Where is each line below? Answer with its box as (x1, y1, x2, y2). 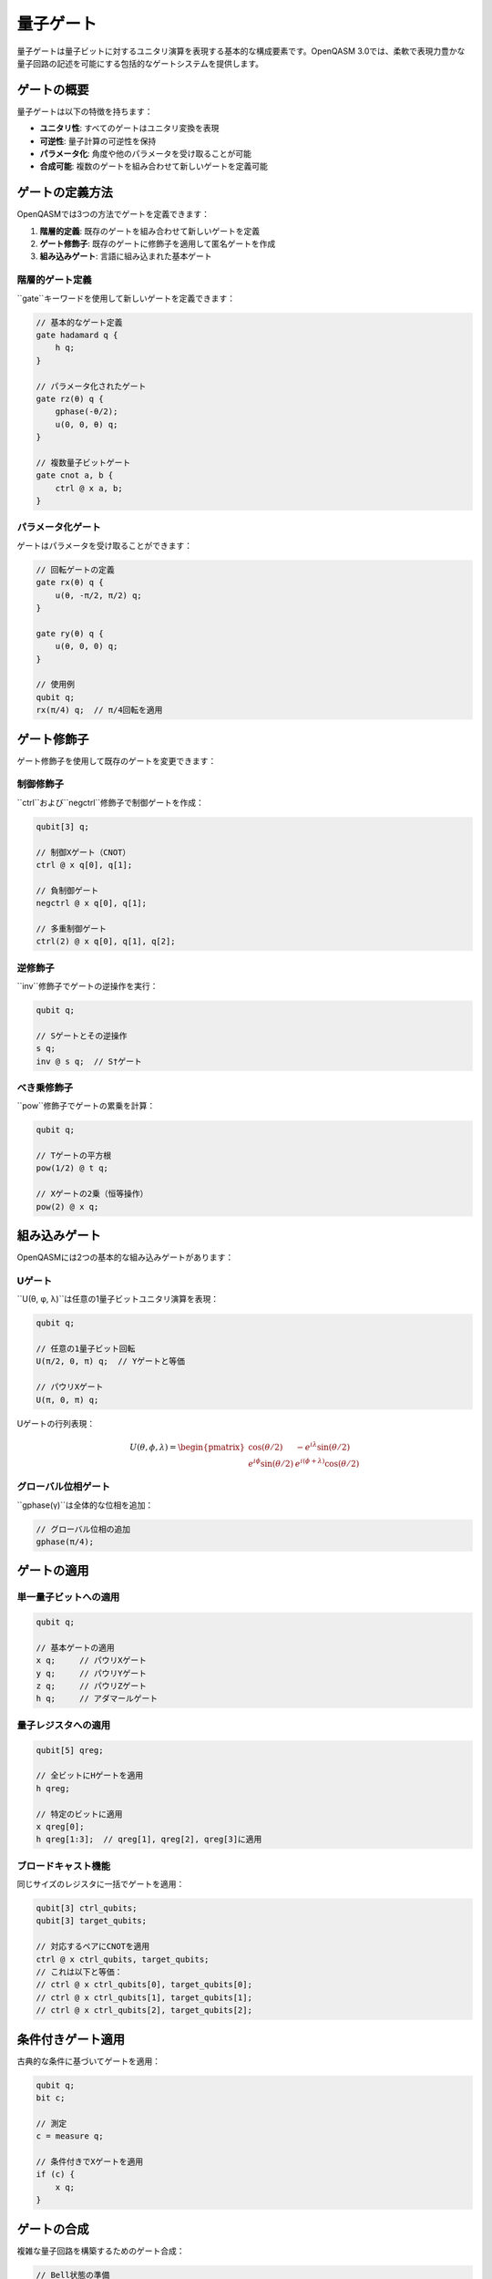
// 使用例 (36, 679, 75, 690)
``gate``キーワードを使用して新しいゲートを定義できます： (16, 293, 236, 304)
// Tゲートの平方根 (36, 1150, 112, 1161)
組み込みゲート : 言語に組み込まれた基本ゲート (39, 251, 212, 262)
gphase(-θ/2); (55, 407, 118, 417)
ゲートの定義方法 (16, 185, 113, 201)
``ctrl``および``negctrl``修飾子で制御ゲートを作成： (16, 797, 205, 808)
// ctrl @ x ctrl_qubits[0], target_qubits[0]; (36, 1979, 252, 1990)
